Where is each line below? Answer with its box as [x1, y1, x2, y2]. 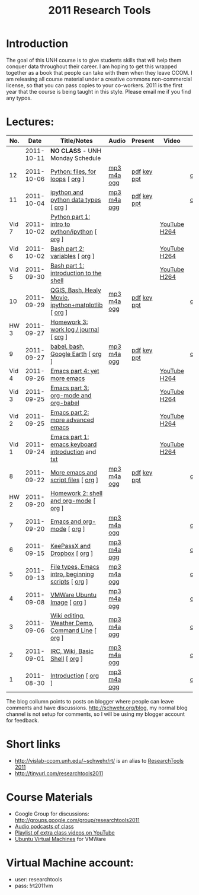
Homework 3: [50, 318, 88, 326]
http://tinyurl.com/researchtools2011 [14, 769, 104, 777]
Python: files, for [50, 167, 97, 176]
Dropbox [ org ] [50, 549, 94, 558]
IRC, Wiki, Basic [50, 647, 94, 655]
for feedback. [6, 716, 40, 724]
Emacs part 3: [50, 384, 89, 392]
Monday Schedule [50, 154, 101, 162]
